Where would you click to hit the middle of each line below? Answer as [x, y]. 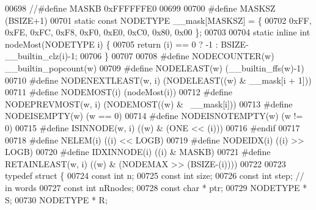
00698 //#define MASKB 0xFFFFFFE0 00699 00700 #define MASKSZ [140, 8]
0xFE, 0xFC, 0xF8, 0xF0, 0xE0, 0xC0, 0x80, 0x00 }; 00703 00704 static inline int [158, 32]
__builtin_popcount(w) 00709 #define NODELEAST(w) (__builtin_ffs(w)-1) [155, 67]
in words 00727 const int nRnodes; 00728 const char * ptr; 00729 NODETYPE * [156, 187]
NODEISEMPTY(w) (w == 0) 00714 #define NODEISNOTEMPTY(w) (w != [154, 116]
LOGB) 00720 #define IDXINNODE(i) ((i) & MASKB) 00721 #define [138, 152]
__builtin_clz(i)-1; [41, 56]
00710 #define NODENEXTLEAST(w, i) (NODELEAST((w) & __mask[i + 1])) [158, 80]
